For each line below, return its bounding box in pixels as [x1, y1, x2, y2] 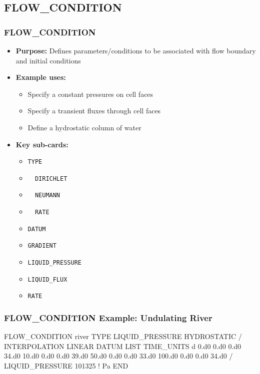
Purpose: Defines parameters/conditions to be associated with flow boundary [15, 45, 256, 55]
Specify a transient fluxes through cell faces [27, 105, 161, 116]
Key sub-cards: [15, 139, 68, 149]
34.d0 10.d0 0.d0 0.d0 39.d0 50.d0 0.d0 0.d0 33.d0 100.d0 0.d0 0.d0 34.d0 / [4, 351, 233, 361]
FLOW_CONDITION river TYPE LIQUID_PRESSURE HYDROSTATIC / [4, 331, 242, 342]
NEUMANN [34, 192, 60, 199]
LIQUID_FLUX [27, 276, 67, 283]
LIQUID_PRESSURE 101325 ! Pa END [4, 361, 128, 371]
